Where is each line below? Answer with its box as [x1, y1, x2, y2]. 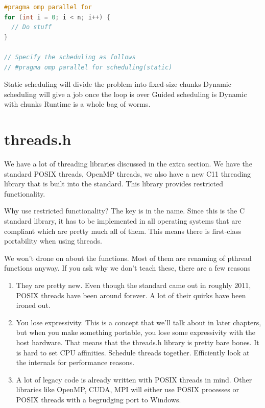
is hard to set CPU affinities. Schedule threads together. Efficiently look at [16, 347, 250, 357]
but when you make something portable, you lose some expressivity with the [16, 327, 256, 338]
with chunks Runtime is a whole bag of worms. [4, 99, 151, 109]
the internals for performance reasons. [16, 357, 135, 368]
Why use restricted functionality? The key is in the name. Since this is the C [4, 205, 245, 216]
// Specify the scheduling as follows [4, 53, 136, 61]
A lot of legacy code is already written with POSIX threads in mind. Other [16, 374, 252, 385]
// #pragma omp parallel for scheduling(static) [4, 63, 173, 71]
